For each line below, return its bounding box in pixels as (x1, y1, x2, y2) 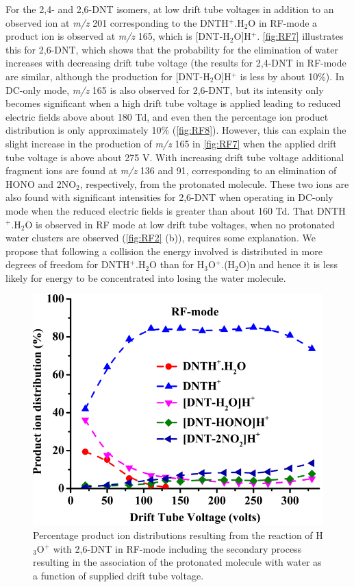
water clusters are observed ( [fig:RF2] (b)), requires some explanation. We (5, 230, 316, 245)
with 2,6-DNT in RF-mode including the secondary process (53, 541, 302, 555)
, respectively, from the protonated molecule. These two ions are (79, 176, 349, 191)
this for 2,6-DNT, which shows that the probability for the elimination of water (5, 42, 338, 56)
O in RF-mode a (248, 15, 318, 29)
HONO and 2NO (5, 176, 77, 191)
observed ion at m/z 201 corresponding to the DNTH (5, 15, 229, 29)
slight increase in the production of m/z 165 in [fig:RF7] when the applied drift (5, 136, 337, 150)
